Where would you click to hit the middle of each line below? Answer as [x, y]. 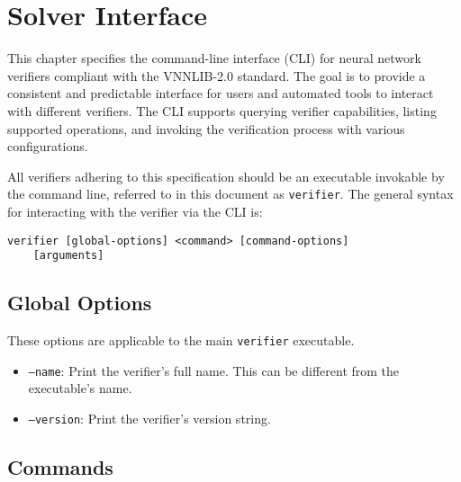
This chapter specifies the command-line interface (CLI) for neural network [214, 58]
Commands [60, 467]
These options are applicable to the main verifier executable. [181, 340]
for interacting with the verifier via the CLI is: [135, 211]
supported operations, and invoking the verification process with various [206, 128]
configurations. [48, 146]
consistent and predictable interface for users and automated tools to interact [221, 93]
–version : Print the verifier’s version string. [149, 418]
